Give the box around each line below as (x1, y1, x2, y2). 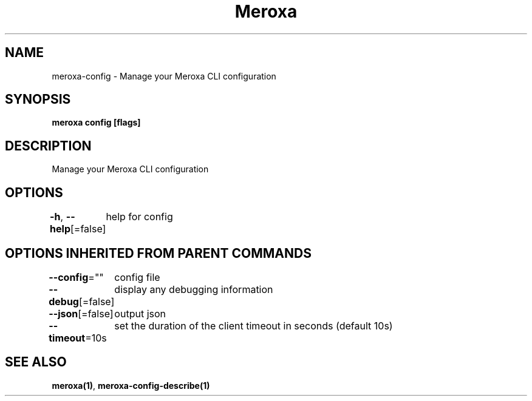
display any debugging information (114, 283, 273, 295)
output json (114, 307, 166, 320)
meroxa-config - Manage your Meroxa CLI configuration (52, 70, 276, 81)
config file (114, 271, 160, 283)
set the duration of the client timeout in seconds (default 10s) (114, 319, 393, 332)
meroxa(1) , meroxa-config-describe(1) (52, 380, 210, 391)
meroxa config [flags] (52, 117, 141, 128)
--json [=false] (49, 307, 114, 320)
